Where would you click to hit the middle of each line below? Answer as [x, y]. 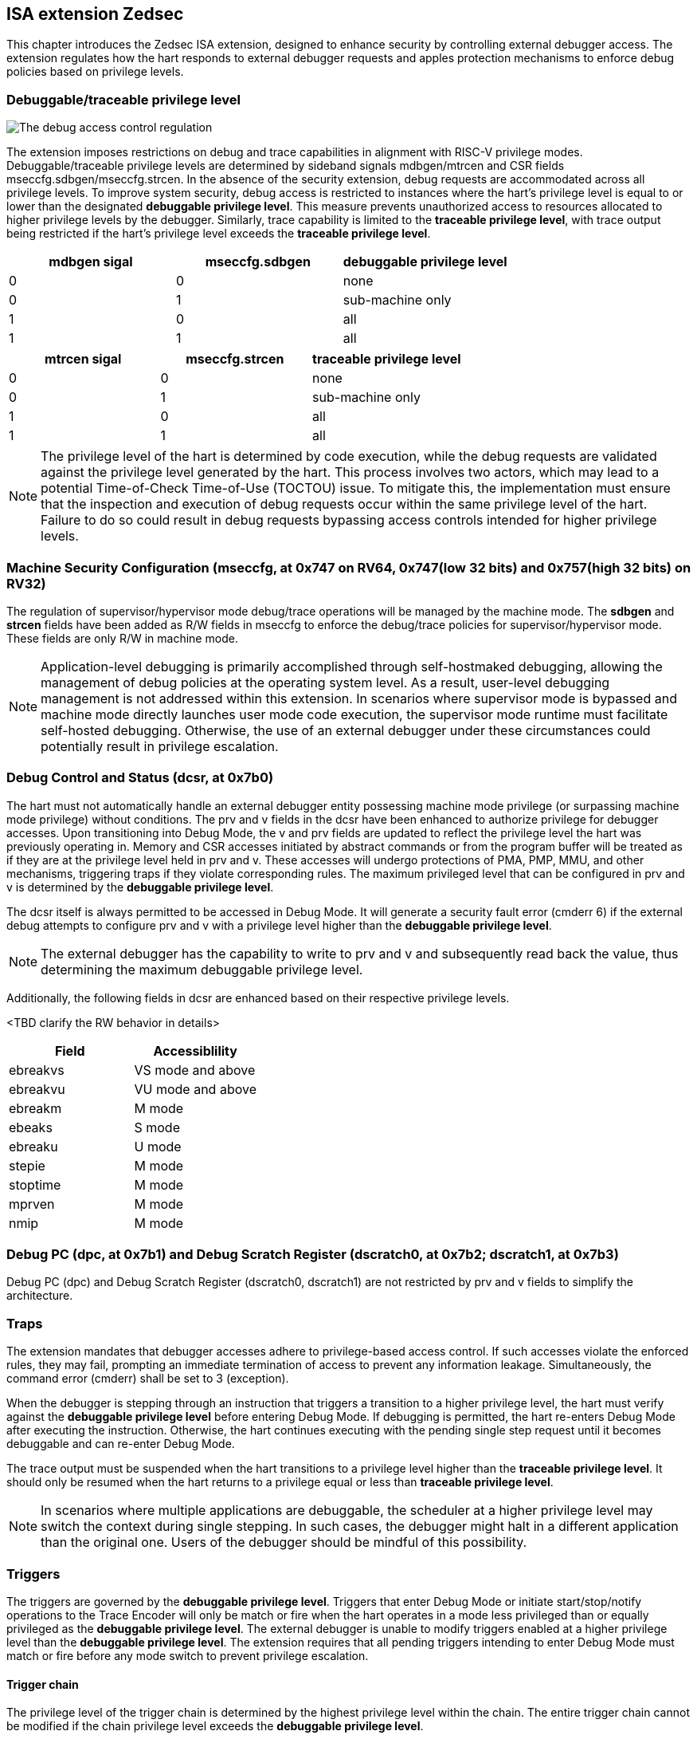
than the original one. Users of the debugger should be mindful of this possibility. [284, 1542]
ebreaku [33, 1146]
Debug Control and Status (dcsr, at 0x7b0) [140, 778]
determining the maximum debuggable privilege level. [202, 969]
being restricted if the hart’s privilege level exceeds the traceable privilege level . [219, 234]
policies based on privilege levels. [95, 72]
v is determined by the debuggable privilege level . [140, 887]
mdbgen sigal [91, 262]
